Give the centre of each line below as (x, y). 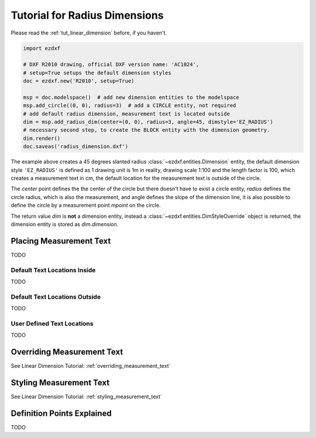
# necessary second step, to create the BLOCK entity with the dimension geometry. (147, 130)
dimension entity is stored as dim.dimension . (65, 224)
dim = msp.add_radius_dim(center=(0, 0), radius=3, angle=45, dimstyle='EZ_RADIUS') (148, 122)
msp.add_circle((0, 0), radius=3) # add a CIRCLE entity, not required (130, 106)
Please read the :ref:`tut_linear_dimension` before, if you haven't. (89, 33)
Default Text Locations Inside (53, 270)
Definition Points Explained (61, 413)
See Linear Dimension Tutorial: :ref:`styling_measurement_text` (86, 397)
